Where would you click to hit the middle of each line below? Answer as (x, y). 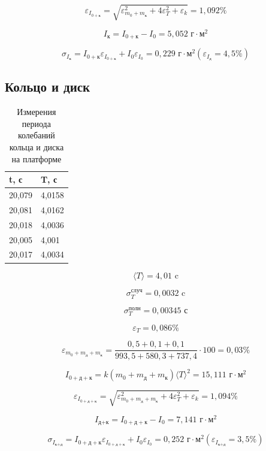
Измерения (37, 112)
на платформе (37, 158)
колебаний (36, 135)
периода (36, 123)
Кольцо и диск (48, 87)
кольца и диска (37, 147)
